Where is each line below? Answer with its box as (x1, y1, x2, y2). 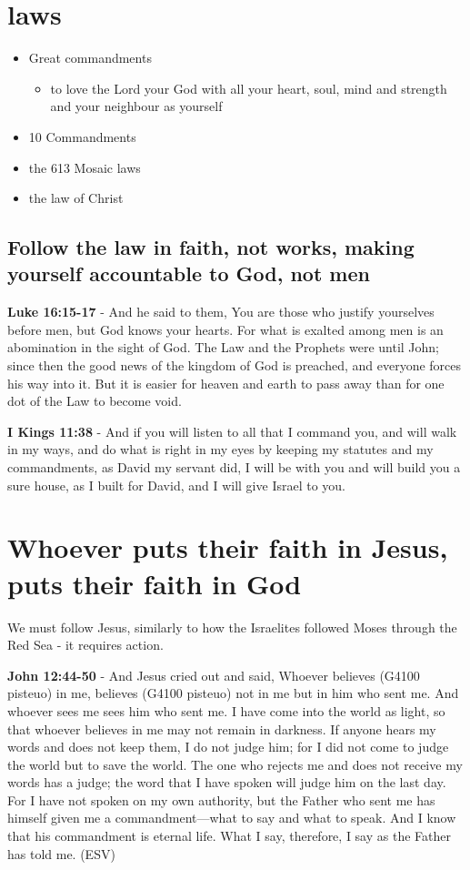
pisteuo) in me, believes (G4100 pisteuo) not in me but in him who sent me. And (7, 683, 459, 703)
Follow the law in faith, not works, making (7, 233, 415, 261)
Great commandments (28, 48, 152, 67)
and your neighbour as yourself (50, 96, 223, 116)
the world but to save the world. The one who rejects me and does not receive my (7, 754, 463, 774)
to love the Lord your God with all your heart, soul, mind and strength (50, 78, 447, 97)
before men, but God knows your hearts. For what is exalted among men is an (7, 319, 444, 339)
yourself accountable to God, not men (7, 259, 370, 288)
